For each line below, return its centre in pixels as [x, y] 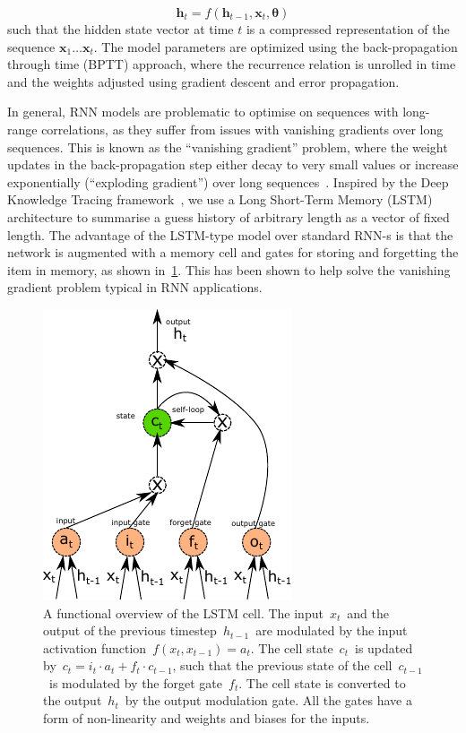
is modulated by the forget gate [136, 682]
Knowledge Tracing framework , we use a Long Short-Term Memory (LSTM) [220, 199]
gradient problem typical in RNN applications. [135, 287]
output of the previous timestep [130, 630]
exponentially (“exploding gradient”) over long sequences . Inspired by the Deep [228, 181]
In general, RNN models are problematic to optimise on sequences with [203, 112]
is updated [384, 647]
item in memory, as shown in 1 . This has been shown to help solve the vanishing [229, 269]
